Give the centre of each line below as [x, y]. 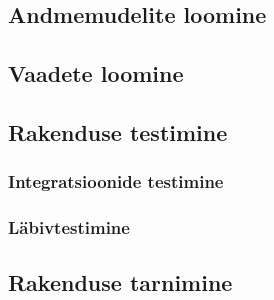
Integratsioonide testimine [116, 181]
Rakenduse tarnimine [120, 282]
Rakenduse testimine [118, 131]
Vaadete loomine [96, 73]
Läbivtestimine [69, 227]
